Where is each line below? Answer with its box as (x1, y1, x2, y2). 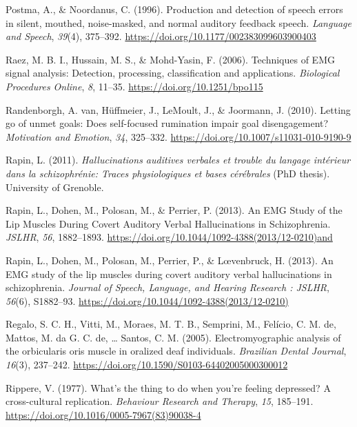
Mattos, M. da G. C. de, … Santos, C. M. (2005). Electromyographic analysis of (6, 330, 341, 344)
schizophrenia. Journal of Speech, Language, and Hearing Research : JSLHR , (6, 280, 329, 295)
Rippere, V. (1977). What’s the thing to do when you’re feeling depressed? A (6, 380, 331, 395)
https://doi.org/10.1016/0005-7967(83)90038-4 (6, 407, 201, 421)
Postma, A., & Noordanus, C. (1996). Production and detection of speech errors (6, 2, 343, 16)
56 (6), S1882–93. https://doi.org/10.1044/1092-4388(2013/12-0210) (6, 293, 289, 308)
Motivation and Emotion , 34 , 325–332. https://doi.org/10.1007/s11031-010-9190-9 (6, 129, 351, 143)
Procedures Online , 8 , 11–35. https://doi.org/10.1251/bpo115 (6, 79, 263, 93)
